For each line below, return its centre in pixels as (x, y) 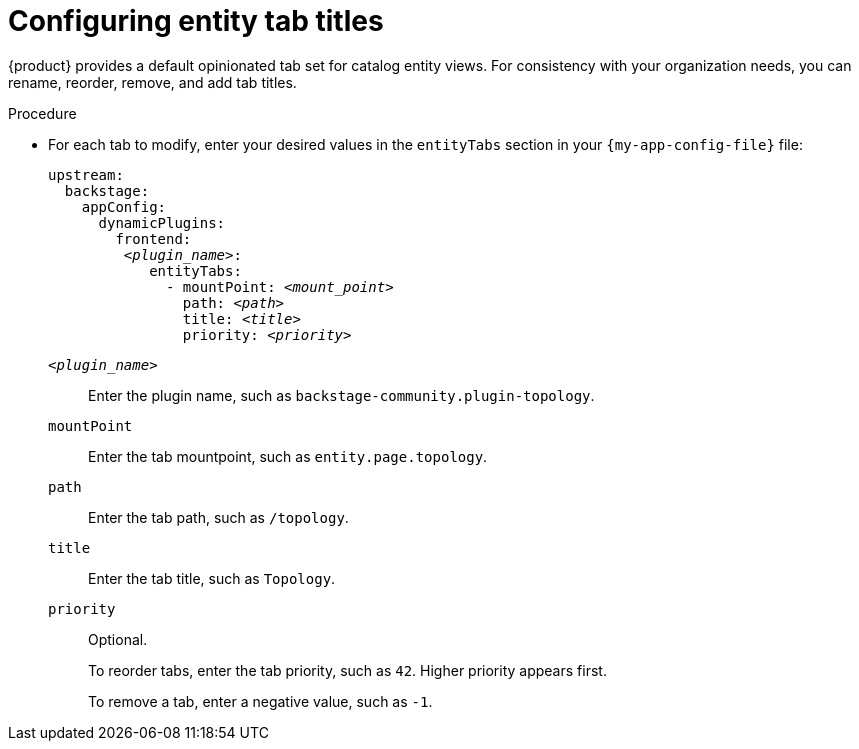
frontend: (153, 238)
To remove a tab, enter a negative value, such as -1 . (260, 701)
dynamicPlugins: (162, 222)
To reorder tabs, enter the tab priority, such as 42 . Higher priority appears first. (347, 670)
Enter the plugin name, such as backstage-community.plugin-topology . (341, 395)
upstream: (86, 174)
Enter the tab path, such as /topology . (218, 517)
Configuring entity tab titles (196, 21)
